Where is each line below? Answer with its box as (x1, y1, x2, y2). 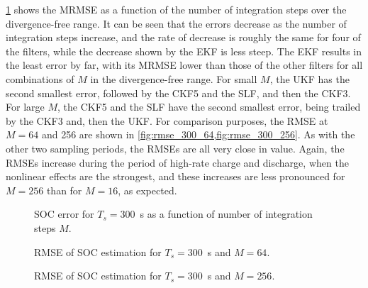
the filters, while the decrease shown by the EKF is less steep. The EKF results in (6, 43, 362, 58)
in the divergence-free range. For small (90, 71, 257, 86)
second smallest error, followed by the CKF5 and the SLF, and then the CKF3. (6, 85, 351, 100)
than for (46, 182, 82, 197)
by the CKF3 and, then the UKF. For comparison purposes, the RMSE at (6, 113, 328, 128)
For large (6, 99, 45, 114)
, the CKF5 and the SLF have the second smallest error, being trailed (57, 99, 361, 114)
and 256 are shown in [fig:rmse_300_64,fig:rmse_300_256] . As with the (41, 127, 355, 142)
